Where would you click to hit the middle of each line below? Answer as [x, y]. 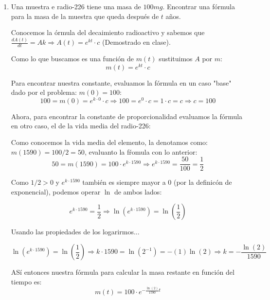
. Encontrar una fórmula [199, 6]
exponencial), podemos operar [56, 191]
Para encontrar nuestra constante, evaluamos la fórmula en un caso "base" [121, 82]
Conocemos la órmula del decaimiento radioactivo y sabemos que [108, 32]
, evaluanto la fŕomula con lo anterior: [141, 151]
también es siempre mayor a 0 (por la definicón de [157, 182]
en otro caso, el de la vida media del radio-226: [81, 126]
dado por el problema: [44, 92]
